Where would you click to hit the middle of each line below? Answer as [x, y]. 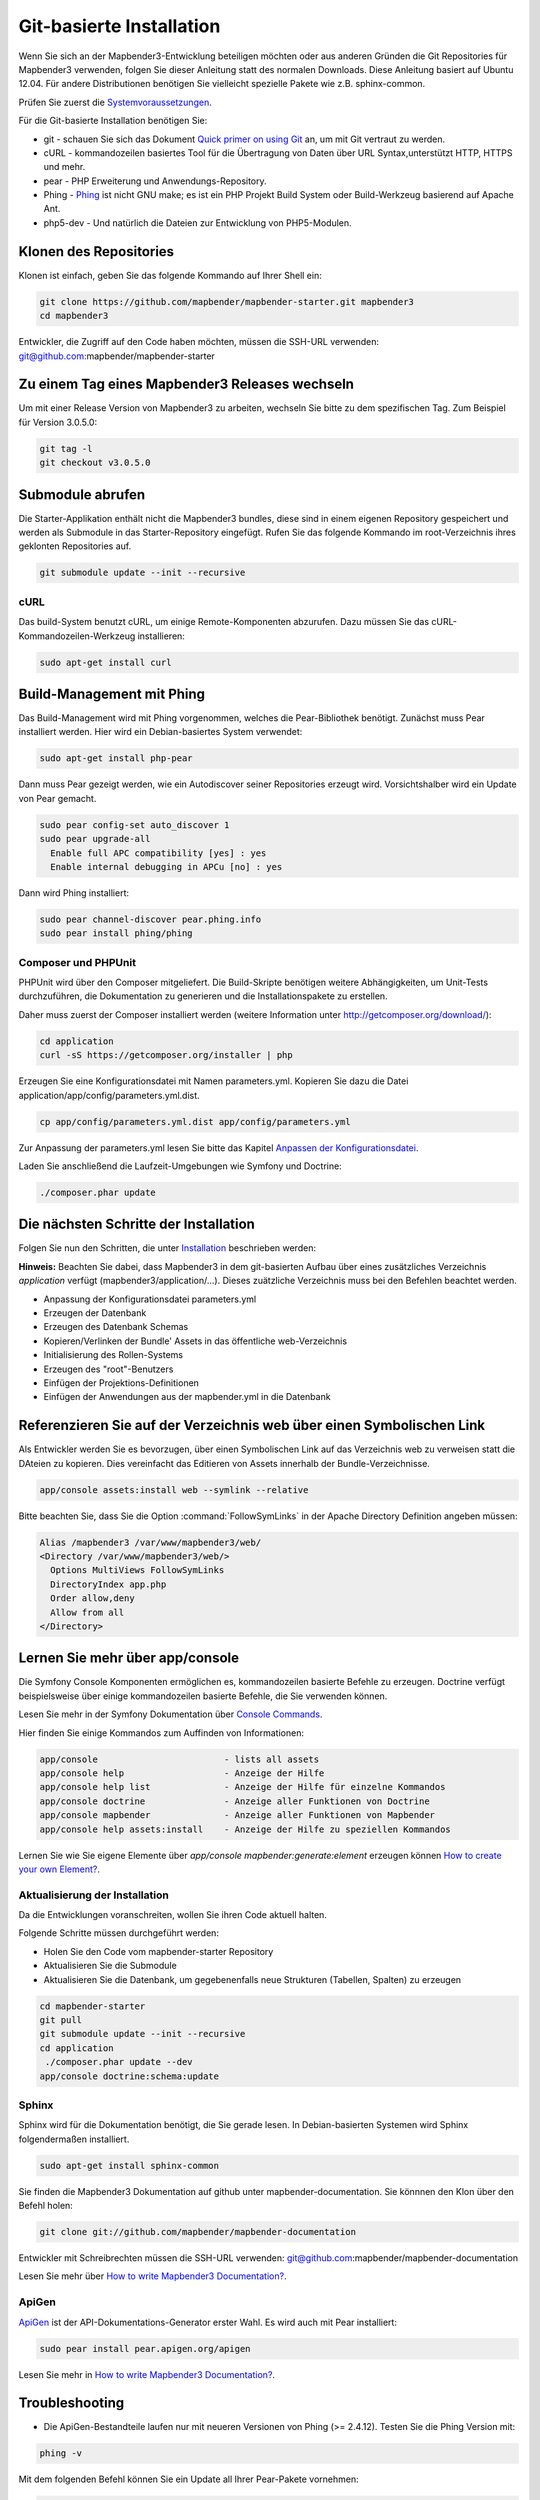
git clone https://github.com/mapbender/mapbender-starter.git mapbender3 [227, 301]
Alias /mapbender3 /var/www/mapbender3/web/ [150, 1542]
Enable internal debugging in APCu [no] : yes [166, 866]
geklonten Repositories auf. [75, 546]
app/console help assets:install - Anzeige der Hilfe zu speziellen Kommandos [245, 1829]
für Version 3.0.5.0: [58, 422]
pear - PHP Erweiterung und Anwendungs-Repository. [155, 181]
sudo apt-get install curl [105, 662]
